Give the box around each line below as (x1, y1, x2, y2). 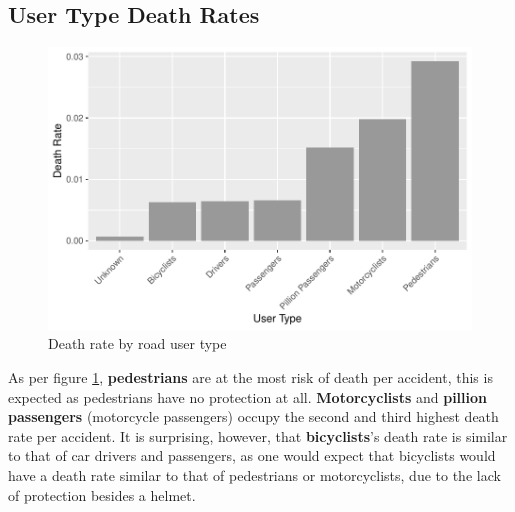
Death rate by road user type (48, 333, 227, 354)
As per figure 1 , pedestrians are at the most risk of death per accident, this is (8, 367, 493, 388)
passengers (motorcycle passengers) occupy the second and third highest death (8, 406, 499, 427)
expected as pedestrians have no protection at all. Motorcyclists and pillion (8, 386, 488, 407)
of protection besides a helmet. (8, 484, 196, 505)
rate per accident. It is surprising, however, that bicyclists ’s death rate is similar (8, 425, 508, 446)
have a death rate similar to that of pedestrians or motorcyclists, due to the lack (8, 465, 501, 486)
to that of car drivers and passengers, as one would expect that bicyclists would (8, 445, 496, 466)
